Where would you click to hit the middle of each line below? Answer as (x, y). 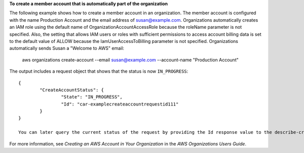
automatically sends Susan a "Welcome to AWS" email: (67, 48)
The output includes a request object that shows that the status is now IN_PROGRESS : (99, 71)
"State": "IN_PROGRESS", (92, 97)
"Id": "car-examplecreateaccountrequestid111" (120, 104)
